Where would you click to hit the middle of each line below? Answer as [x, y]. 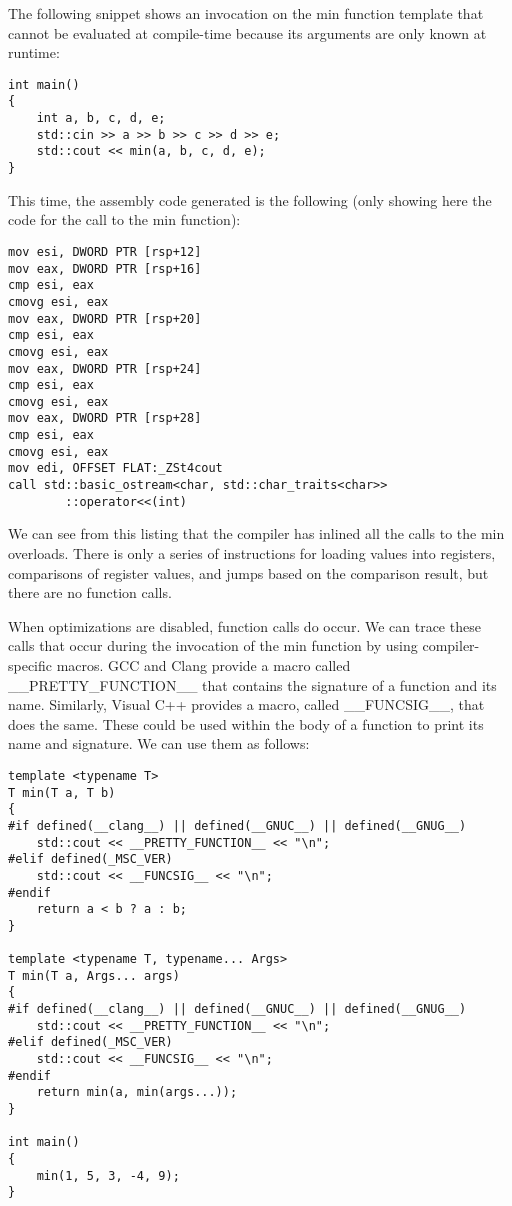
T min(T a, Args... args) [94, 975]
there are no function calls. [90, 592]
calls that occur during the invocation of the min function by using [213, 645]
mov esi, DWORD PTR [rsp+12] [105, 251]
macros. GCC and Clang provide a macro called [203, 664]
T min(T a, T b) [62, 792]
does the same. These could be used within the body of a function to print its [246, 723]
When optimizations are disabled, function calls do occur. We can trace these [244, 625]
